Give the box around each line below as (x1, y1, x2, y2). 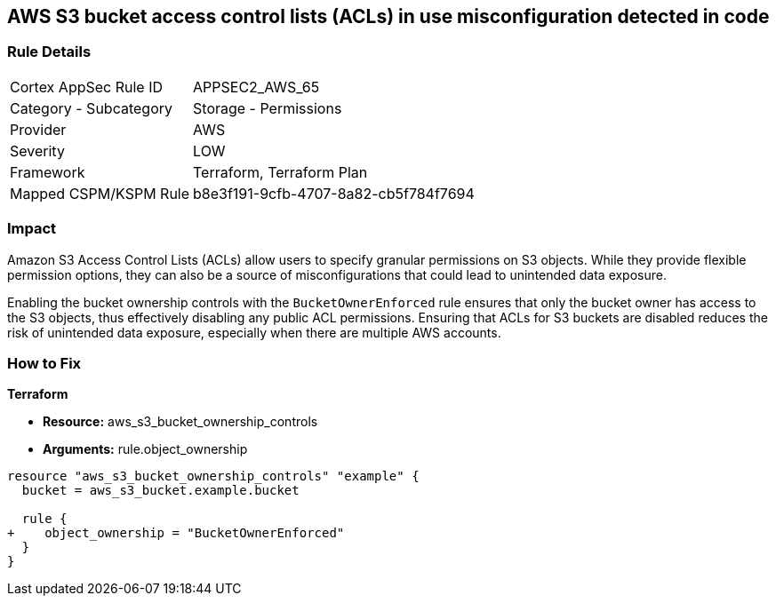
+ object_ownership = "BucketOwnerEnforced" (7, 526, 345, 541)
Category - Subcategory (10, 99, 172, 117)
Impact (7, 219, 57, 238)
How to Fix (7, 353, 82, 372)
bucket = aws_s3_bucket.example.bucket (21, 483, 300, 498)
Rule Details (7, 43, 92, 61)
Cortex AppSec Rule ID (10, 77, 164, 96)
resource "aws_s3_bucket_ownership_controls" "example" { (7, 469, 420, 484)
